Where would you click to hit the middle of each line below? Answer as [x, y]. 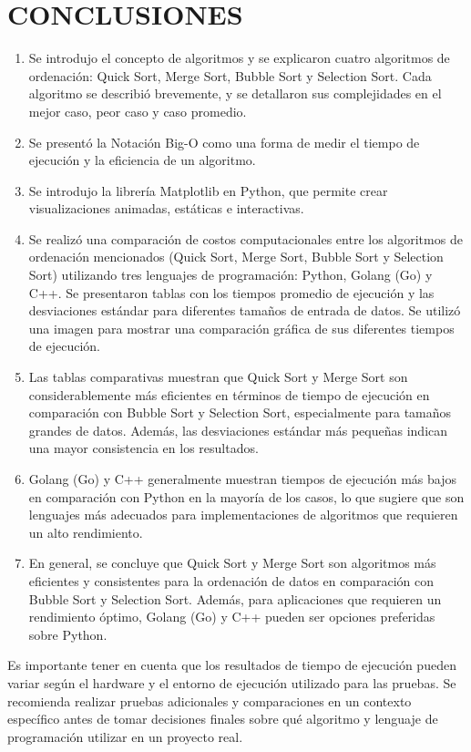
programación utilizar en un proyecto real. [125, 736]
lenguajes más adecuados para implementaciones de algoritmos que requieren [243, 515]
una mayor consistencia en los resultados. [143, 448]
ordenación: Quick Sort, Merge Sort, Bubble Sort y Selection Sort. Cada [230, 75]
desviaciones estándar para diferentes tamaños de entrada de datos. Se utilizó [245, 310]
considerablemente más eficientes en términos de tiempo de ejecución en [229, 394]
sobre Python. [68, 634]
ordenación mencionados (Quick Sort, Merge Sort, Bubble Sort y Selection [236, 257]
